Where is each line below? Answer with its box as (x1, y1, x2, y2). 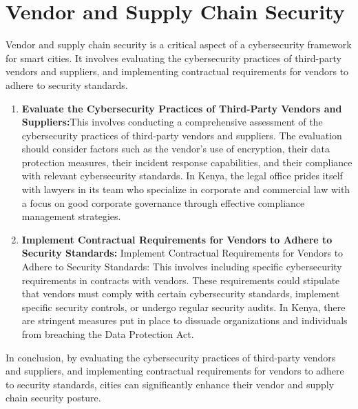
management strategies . (21, 209, 121, 223)
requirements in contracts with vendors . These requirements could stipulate (21, 272, 340, 287)
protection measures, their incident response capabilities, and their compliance (21, 154, 352, 169)
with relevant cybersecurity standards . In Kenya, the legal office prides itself (21, 168, 343, 183)
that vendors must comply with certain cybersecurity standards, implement (21, 286, 340, 301)
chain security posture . (6, 390, 101, 405)
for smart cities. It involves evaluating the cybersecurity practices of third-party (6, 50, 341, 65)
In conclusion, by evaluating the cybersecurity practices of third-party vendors (6, 350, 336, 364)
